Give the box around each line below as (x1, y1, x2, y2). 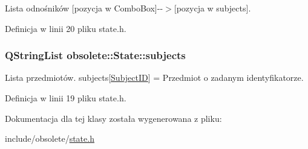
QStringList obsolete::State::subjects (5, 48, 186, 63)
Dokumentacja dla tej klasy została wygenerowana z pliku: (5, 112, 222, 124)
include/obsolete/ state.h (5, 132, 94, 145)
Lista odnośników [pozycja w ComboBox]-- (5, 2, 163, 14)
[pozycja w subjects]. (174, 2, 251, 14)
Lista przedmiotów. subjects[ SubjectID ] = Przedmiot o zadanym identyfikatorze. (5, 71, 304, 84)
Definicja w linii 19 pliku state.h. (5, 92, 126, 104)
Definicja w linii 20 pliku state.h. (5, 22, 126, 34)
